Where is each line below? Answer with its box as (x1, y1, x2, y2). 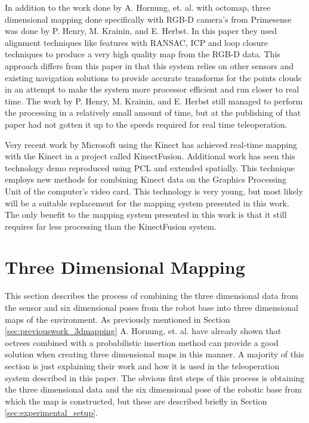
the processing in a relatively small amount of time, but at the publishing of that (5, 106, 301, 119)
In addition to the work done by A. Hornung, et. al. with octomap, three (5, 1, 271, 13)
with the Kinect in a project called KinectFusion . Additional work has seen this (5, 150, 295, 162)
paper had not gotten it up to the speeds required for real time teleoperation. (5, 118, 288, 130)
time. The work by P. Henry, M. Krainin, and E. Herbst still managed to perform (5, 94, 303, 107)
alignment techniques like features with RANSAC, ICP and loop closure (5, 36, 268, 48)
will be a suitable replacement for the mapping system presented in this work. (5, 196, 289, 209)
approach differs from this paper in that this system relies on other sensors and (5, 59, 294, 72)
